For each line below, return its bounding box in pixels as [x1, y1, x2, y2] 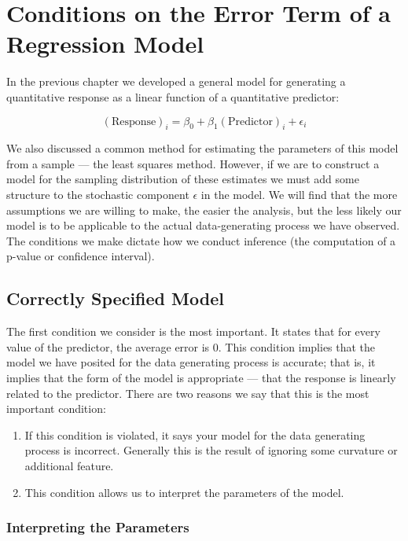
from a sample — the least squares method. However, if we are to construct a [6, 155, 380, 171]
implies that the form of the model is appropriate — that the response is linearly [6, 370, 396, 386]
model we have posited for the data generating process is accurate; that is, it [6, 354, 376, 370]
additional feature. [24, 458, 114, 473]
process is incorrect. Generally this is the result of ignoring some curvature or [24, 442, 398, 458]
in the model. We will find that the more [200, 186, 398, 203]
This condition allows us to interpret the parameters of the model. [24, 484, 344, 500]
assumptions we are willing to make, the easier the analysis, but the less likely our [6, 201, 402, 218]
